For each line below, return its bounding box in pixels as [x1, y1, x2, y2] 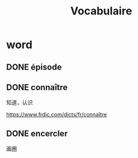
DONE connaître [6, 82, 68, 93]
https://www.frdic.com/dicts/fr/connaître [6, 111, 107, 118]
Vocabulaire [70, 4, 133, 18]
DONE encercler [6, 128, 68, 139]
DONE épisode [6, 62, 62, 72]
